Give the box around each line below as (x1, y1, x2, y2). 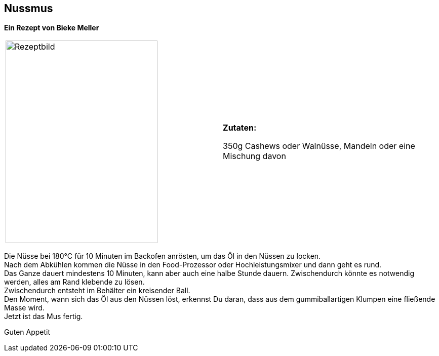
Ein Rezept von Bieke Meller (4, 23, 99, 32)
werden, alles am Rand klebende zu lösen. (4, 278, 145, 287)
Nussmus (4, 2, 53, 15)
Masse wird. (4, 303, 45, 312)
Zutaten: (223, 123, 257, 133)
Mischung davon (223, 151, 286, 162)
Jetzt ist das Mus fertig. (4, 312, 83, 321)
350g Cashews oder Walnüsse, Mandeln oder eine (223, 141, 415, 151)
